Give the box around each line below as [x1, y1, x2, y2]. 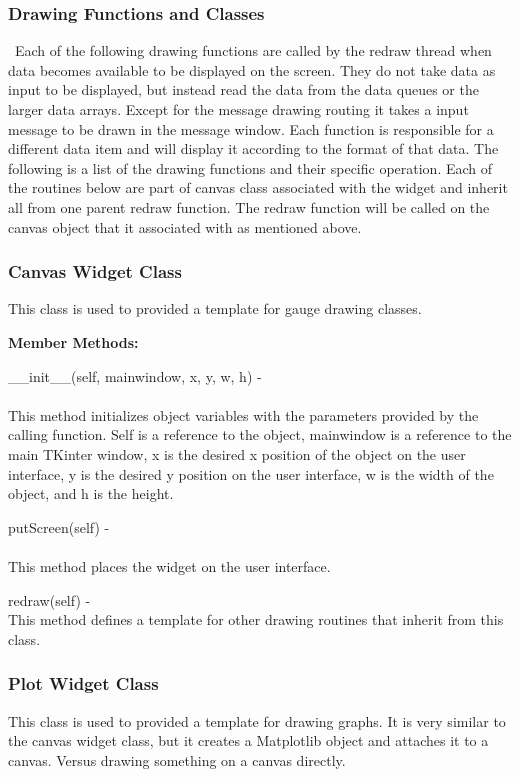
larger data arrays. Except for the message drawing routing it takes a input [8, 99, 469, 119]
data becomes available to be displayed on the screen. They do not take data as [8, 59, 496, 80]
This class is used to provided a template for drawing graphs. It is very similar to [8, 710, 506, 731]
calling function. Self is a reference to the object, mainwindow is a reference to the [8, 424, 512, 445]
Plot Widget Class [8, 671, 159, 696]
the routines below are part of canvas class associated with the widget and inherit [8, 177, 508, 198]
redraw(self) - [8, 589, 91, 610]
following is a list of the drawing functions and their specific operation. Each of [8, 157, 493, 178]
